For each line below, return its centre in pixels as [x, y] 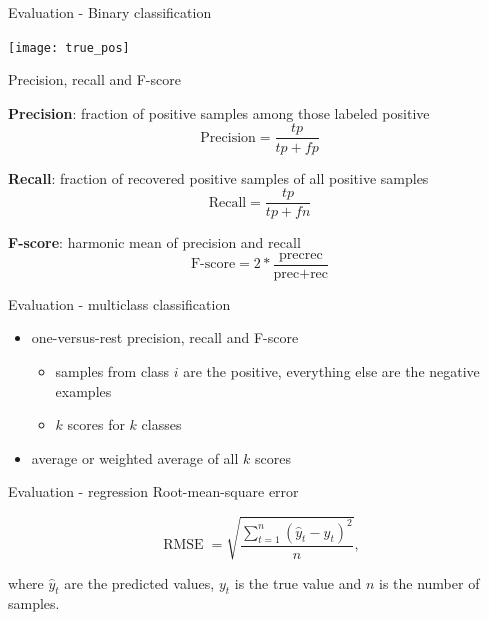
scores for [96, 424]
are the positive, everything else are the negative [331, 371]
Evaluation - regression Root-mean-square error [153, 491]
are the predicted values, [139, 582]
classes [161, 424]
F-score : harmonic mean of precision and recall [154, 242]
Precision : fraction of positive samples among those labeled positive [219, 112]
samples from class [112, 371]
